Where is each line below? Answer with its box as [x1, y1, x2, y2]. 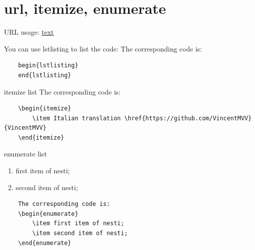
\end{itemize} [18, 134, 64, 141]
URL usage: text [4, 27, 54, 37]
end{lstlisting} [18, 71, 72, 79]
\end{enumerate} [18, 239, 72, 247]
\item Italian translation [32, 114, 121, 122]
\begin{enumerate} [18, 210, 79, 217]
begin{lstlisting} [18, 62, 79, 69]
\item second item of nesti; [32, 230, 128, 237]
